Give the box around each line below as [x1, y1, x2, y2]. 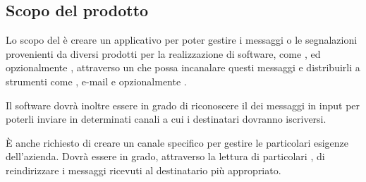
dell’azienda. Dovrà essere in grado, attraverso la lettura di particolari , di [6, 149, 325, 164]
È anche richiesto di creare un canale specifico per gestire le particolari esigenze [6, 135, 349, 150]
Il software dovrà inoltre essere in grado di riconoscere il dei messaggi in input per [6, 97, 360, 112]
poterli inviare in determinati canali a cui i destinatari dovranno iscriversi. [6, 111, 327, 126]
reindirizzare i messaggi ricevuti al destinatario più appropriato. [6, 162, 281, 177]
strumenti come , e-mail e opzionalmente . [6, 73, 187, 88]
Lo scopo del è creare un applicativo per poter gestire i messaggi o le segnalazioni [6, 32, 358, 47]
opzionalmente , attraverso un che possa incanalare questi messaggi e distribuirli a [6, 60, 360, 75]
